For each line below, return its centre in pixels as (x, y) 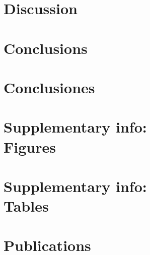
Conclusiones (49, 87)
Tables (26, 206)
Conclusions (46, 48)
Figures (30, 146)
